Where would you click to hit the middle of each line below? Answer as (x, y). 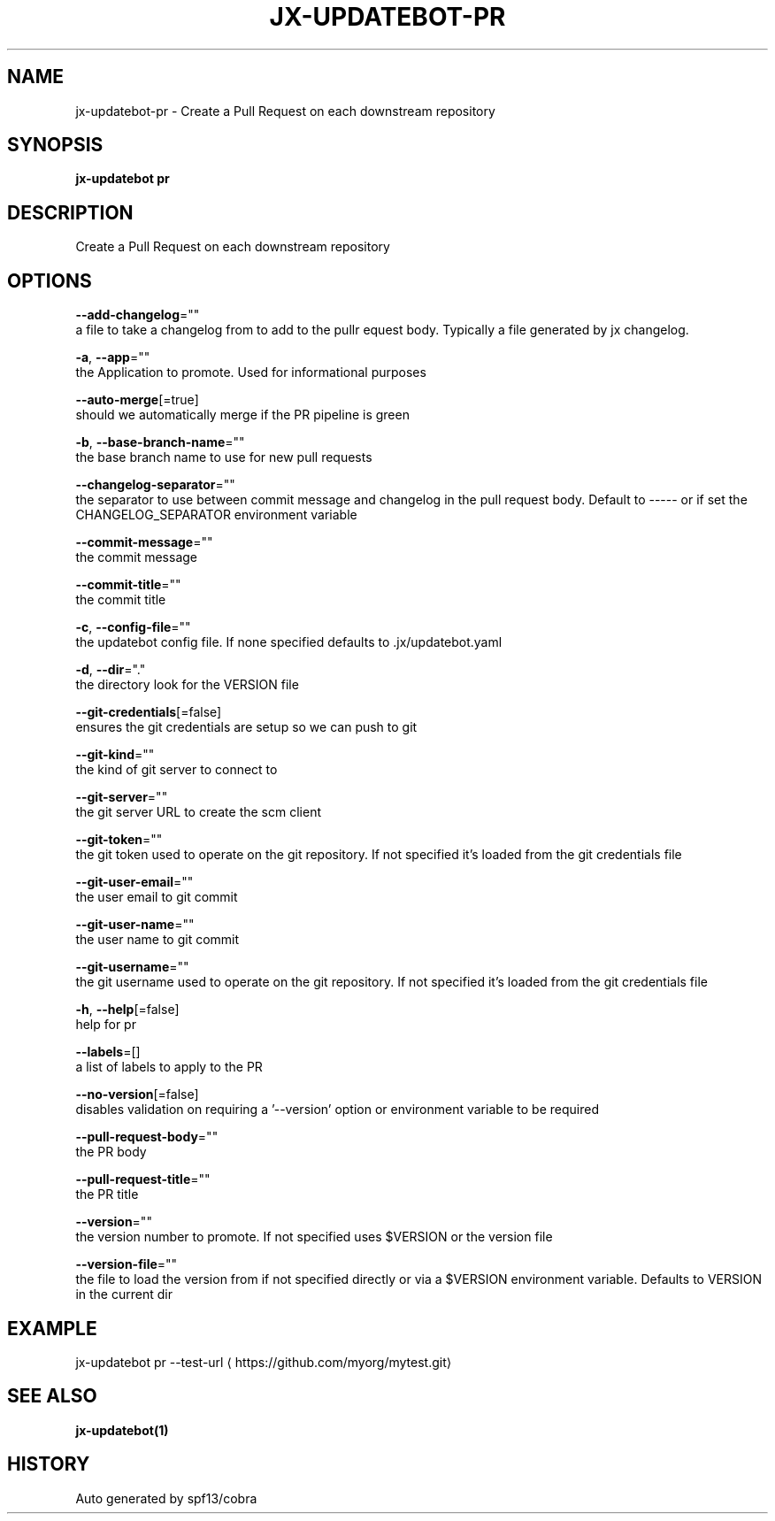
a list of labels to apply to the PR (169, 1067)
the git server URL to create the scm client (198, 812)
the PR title (107, 1195)
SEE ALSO (52, 1396)
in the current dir (124, 1294)
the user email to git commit (157, 897)
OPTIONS (50, 280)
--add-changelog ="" (138, 315)
